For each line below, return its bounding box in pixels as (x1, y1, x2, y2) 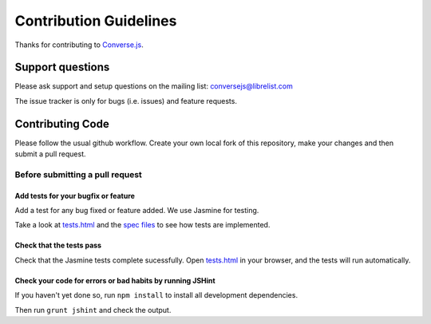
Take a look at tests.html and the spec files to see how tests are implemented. (14, 220, 271, 230)
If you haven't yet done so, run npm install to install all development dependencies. (14, 290, 299, 300)
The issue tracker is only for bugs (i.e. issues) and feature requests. (14, 96, 237, 105)
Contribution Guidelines (14, 12, 177, 30)
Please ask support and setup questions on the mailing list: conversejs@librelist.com (14, 81, 293, 91)
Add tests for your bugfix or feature (14, 191, 136, 200)
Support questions (14, 61, 110, 74)
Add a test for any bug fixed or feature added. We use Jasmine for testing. (14, 206, 259, 215)
